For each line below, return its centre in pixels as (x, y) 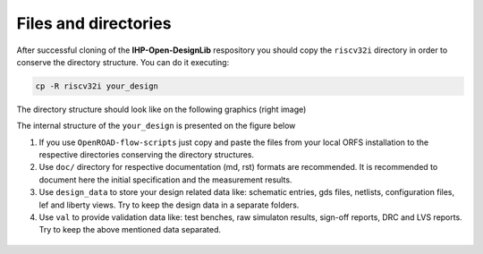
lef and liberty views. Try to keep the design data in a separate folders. (169, 205)
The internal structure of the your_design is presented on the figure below (156, 126)
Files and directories (94, 23)
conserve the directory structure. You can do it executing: (123, 62)
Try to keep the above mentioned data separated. (130, 230)
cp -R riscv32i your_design (97, 86)
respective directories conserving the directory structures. (147, 155)
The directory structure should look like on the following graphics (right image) (161, 109)
